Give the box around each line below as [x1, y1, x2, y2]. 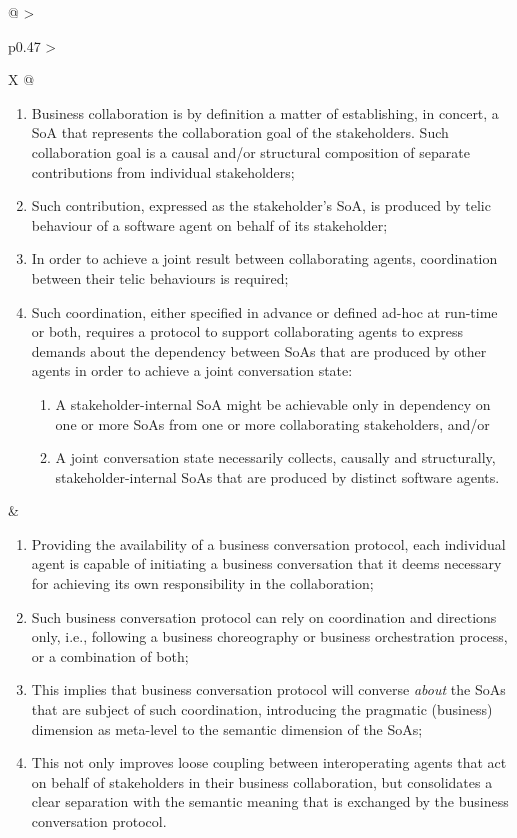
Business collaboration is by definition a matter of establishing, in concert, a [31, 102, 499, 123]
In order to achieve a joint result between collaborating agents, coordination [31, 248, 498, 269]
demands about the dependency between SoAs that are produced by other [31, 340, 487, 361]
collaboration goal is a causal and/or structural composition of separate [31, 141, 470, 162]
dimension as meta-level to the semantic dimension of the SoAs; [31, 718, 423, 739]
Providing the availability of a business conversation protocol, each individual [31, 533, 506, 554]
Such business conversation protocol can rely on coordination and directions [31, 606, 497, 627]
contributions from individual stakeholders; [31, 161, 295, 182]
